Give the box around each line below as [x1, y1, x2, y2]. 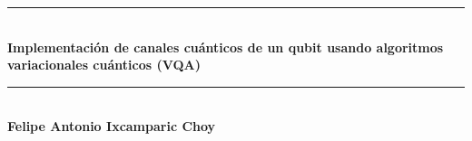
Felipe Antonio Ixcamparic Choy [7, 117, 216, 136]
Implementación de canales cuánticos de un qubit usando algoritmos [7, 37, 444, 56]
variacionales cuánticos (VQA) [7, 55, 201, 74]
